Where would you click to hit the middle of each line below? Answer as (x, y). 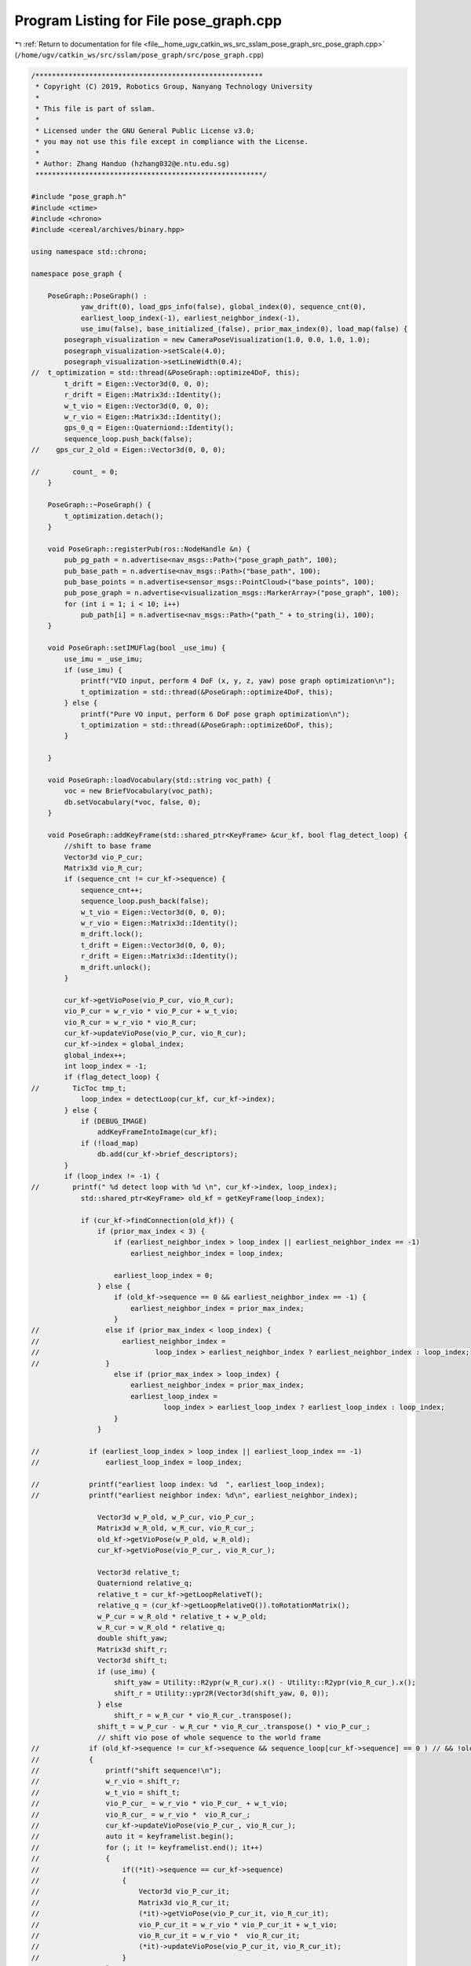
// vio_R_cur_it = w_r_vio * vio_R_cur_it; (166, 1935)
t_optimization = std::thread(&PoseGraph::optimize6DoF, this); (207, 725)
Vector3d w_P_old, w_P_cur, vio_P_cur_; (176, 1517)
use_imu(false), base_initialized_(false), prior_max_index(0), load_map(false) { (244, 329)
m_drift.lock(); (112, 934)
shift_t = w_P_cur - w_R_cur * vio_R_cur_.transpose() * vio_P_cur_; (234, 1727)
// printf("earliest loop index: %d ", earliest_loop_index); (178, 1484)
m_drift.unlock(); (116, 967)
